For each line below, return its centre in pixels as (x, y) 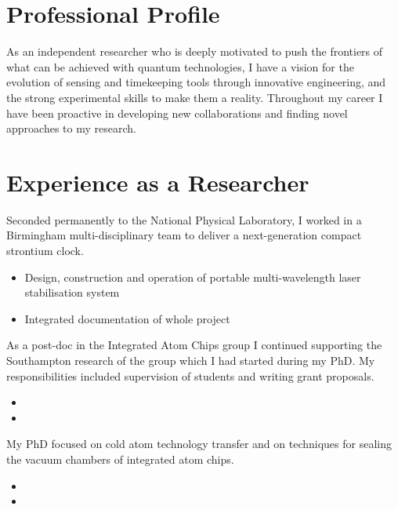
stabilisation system (72, 292)
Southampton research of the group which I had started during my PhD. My (191, 360)
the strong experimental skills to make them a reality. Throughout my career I (195, 97)
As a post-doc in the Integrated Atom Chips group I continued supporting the (194, 345)
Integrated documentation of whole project (127, 318)
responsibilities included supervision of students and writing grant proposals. (190, 375)
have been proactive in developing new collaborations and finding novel (177, 113)
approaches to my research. (71, 128)
